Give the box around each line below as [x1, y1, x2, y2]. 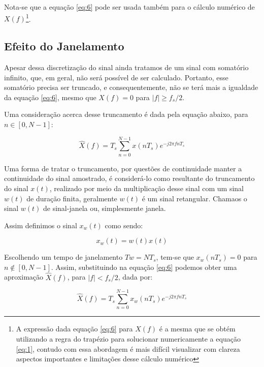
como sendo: [105, 220, 143, 230]
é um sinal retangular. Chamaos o [142, 193, 247, 203]
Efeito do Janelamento [4, 38, 124, 54]
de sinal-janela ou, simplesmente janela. [43, 203, 166, 213]
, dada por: [118, 271, 153, 282]
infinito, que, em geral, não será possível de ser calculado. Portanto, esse [4, 72, 228, 82]
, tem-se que [156, 252, 194, 262]
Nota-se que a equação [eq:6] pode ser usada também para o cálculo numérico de [4, 2, 255, 12]
